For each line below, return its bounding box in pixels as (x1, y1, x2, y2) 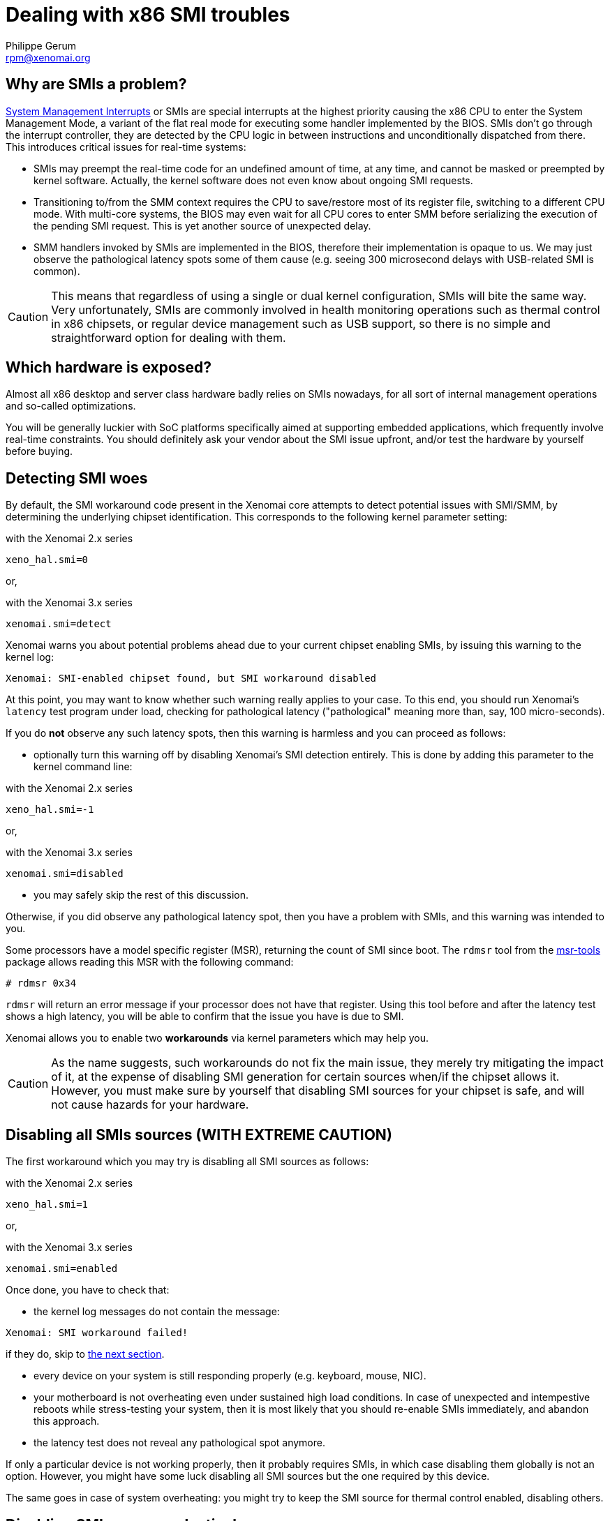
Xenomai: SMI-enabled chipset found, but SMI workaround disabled (6, 673, 377, 684)
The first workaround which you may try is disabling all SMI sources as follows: (6, 1155, 369, 1168)
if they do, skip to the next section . (6, 1348, 165, 1361)
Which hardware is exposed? (6, 359, 212, 377)
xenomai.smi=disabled (6, 868, 124, 880)
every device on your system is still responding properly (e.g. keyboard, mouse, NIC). (34, 1370, 426, 1382)
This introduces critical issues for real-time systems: (6, 140, 246, 153)
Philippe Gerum (6, 39, 77, 52)
